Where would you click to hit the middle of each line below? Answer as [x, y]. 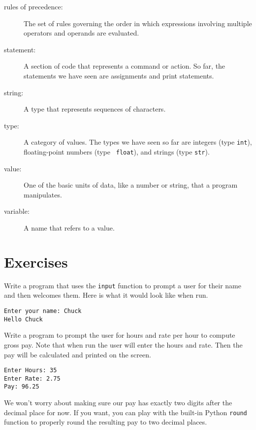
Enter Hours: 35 [31, 371]
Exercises [36, 261]
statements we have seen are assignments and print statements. [119, 75]
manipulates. [43, 194]
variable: [17, 211]
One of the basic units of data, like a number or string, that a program [131, 185]
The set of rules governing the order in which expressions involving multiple [138, 23]
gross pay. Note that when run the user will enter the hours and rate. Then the [123, 344]
